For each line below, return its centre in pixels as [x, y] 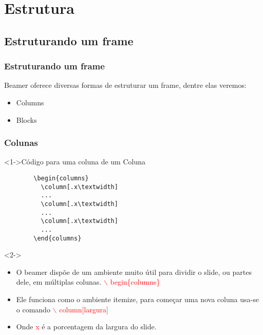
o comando [33, 309]
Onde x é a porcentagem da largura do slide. [86, 327]
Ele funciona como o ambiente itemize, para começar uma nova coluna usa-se [137, 299]
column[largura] [84, 309]
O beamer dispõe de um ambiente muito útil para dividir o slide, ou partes [134, 272]
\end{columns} [58, 238]
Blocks [26, 119]
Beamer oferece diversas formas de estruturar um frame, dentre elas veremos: [125, 85]
